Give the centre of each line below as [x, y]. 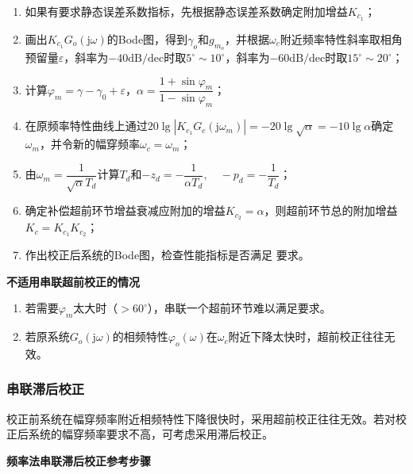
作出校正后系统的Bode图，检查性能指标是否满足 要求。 [167, 255]
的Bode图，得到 [147, 38]
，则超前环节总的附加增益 [331, 210]
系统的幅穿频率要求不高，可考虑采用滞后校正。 [151, 434]
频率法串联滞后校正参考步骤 [79, 460]
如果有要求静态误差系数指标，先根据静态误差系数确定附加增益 [186, 11]
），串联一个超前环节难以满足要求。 [239, 308]
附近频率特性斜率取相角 [341, 38]
